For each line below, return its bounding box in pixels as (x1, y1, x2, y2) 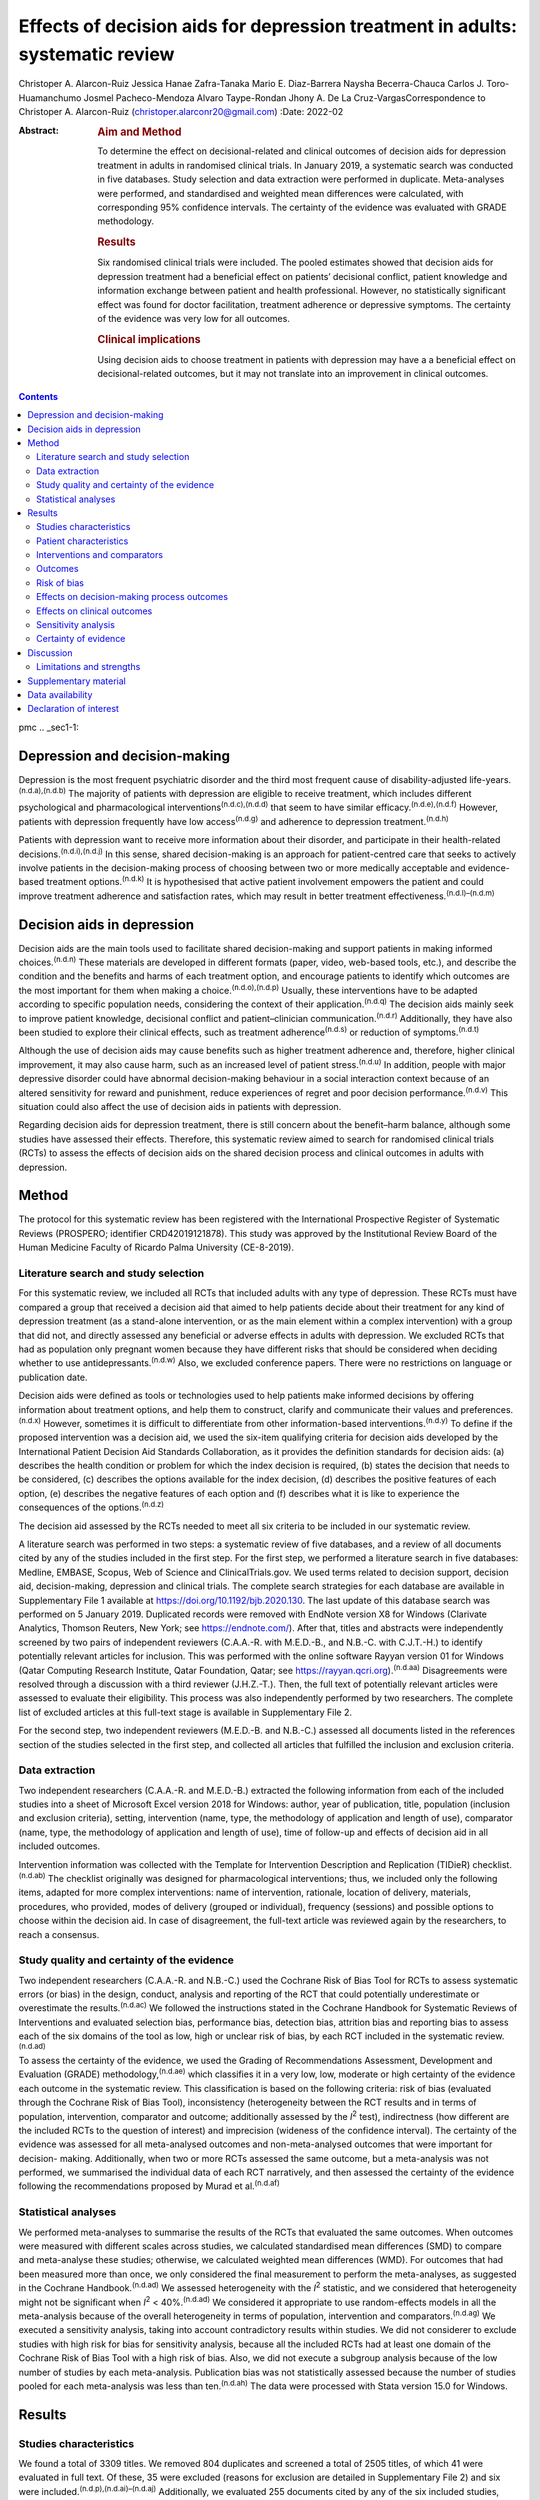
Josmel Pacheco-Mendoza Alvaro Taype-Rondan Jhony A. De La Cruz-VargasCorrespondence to (83, 91, 486, 104)
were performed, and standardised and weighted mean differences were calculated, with (97, 187, 464, 199)
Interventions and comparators (36, 549, 164, 561)
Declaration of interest (27, 703, 120, 715)
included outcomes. (18, 1840, 100, 1852)
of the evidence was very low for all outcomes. (97, 312, 290, 324)
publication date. (18, 1371, 88, 1383)
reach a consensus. (18, 1928, 100, 1940)
